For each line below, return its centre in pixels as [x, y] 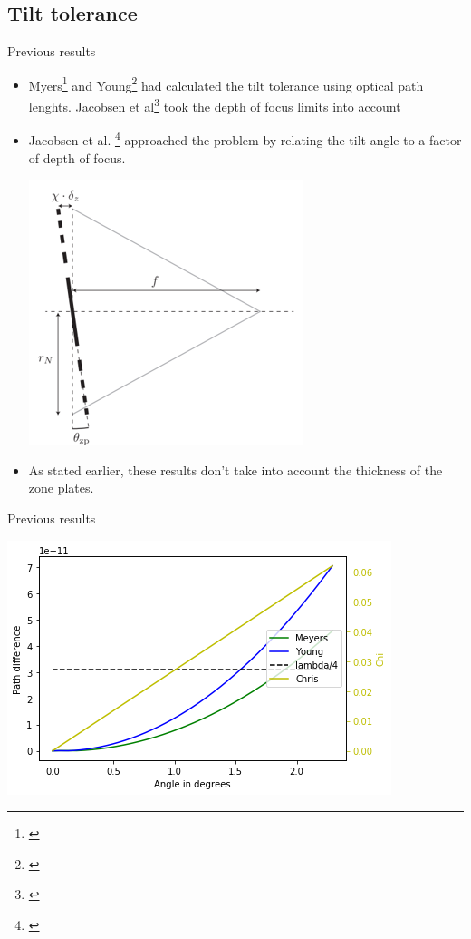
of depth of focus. [77, 157]
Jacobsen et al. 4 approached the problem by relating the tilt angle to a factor [245, 138]
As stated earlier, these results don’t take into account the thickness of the [235, 469]
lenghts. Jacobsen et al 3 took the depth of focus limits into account [215, 105]
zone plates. [61, 488]
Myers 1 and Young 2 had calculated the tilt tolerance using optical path [226, 83]
